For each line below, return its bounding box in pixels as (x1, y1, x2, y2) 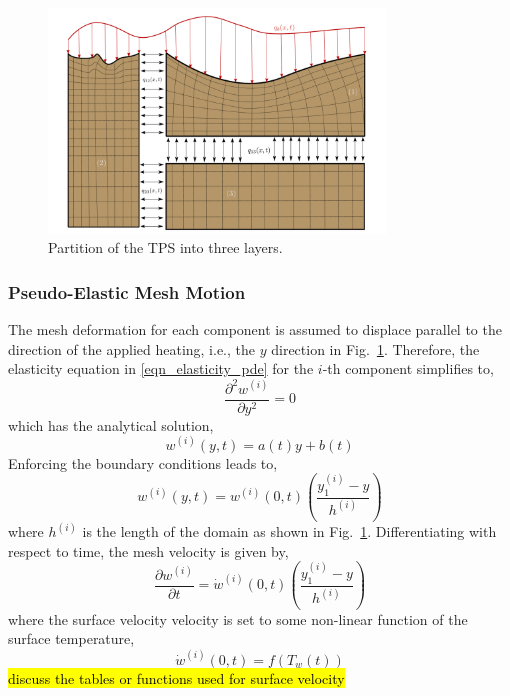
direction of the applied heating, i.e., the (8, 338, 256, 359)
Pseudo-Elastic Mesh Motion (8, 280, 246, 304)
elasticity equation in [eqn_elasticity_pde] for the (8, 358, 314, 379)
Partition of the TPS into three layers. (48, 237, 283, 258)
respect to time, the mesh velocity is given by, (8, 540, 289, 561)
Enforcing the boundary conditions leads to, (8, 452, 278, 473)
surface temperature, (8, 628, 135, 649)
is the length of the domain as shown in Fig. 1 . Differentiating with (82, 521, 497, 542)
